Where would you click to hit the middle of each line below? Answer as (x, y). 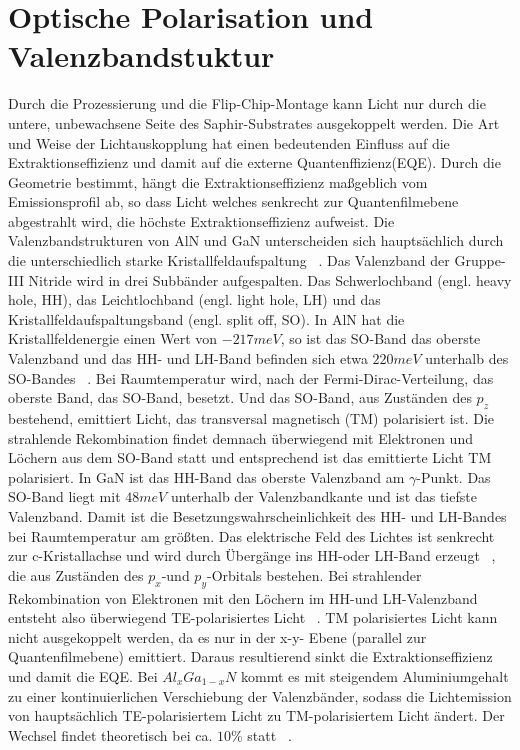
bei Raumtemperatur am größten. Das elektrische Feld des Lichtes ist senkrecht (251, 535)
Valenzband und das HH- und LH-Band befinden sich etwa (188, 358)
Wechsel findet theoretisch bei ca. (110, 734)
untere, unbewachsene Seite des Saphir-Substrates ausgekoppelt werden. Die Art (254, 122)
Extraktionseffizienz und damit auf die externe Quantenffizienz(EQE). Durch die (254, 162)
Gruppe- (480, 260)
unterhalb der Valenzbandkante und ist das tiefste (323, 496)
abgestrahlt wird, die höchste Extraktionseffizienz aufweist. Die (201, 220)
